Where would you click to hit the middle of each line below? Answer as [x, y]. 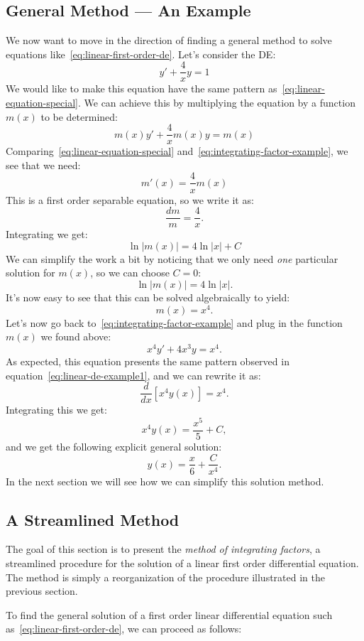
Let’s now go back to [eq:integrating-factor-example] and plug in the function [174, 322]
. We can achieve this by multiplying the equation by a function [216, 103]
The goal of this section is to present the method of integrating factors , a [163, 549]
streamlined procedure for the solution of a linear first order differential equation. [182, 562]
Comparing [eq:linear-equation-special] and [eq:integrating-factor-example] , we [177, 151]
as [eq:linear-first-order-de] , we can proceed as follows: [124, 629]
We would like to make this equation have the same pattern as [142, 88]
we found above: [76, 336]
